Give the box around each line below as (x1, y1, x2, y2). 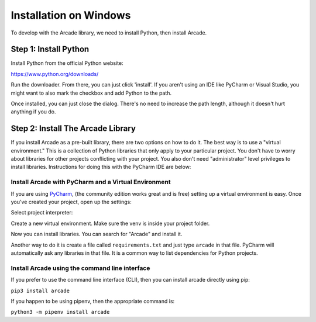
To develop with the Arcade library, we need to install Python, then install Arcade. (11, 29, 207, 36)
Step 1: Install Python (11, 44, 90, 54)
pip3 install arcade (11, 287, 70, 294)
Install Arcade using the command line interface (11, 264, 150, 272)
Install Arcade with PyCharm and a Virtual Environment (11, 178, 171, 186)
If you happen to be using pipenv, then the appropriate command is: (11, 297, 175, 304)
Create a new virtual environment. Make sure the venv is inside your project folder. (11, 220, 210, 227)
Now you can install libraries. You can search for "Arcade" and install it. (11, 231, 183, 238)
